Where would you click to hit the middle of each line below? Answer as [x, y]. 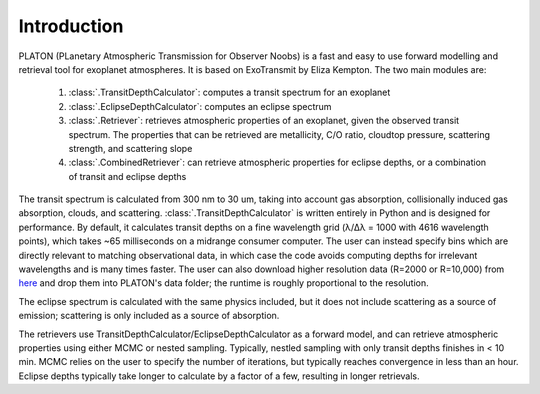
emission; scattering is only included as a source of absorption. [149, 316]
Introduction [71, 26]
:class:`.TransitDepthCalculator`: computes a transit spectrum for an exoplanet [229, 92]
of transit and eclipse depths [127, 176]
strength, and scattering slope [130, 148]
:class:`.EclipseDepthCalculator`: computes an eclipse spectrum [200, 106]
